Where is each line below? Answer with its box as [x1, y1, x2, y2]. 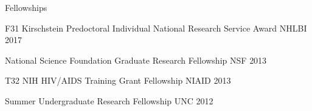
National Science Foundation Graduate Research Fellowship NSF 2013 [5, 53, 267, 66]
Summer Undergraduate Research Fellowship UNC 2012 [5, 94, 213, 107]
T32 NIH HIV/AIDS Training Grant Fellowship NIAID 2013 [5, 74, 231, 87]
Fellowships [5, 1, 47, 13]
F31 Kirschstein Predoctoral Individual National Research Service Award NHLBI [5, 21, 307, 34]
